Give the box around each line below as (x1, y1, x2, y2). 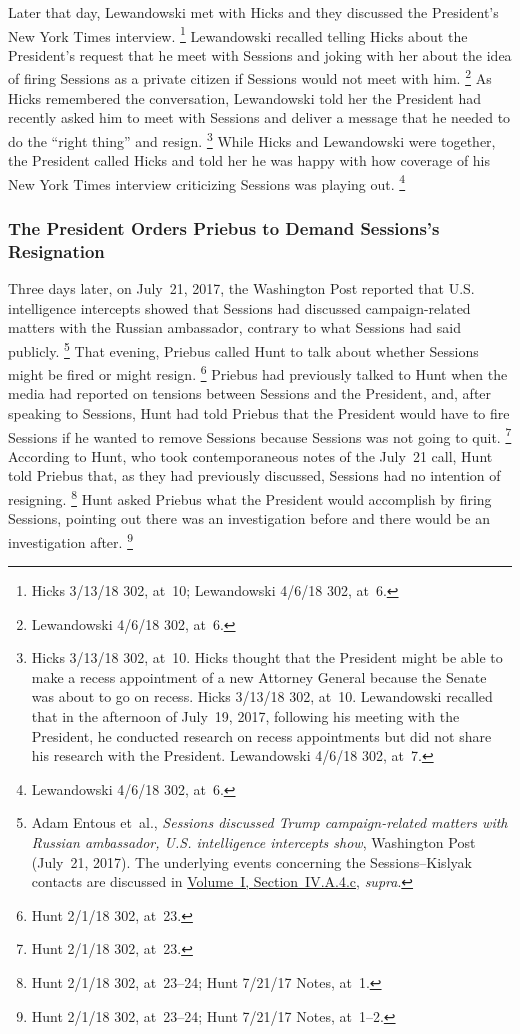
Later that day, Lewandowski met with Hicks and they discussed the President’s (8, 2, 499, 22)
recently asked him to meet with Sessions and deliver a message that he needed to (8, 107, 511, 128)
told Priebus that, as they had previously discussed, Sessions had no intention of (8, 465, 501, 486)
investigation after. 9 (8, 528, 133, 552)
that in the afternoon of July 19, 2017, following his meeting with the (31, 706, 460, 727)
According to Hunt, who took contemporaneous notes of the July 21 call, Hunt (8, 445, 493, 466)
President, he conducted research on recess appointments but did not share (31, 725, 492, 746)
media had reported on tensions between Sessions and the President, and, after (8, 383, 492, 404)
